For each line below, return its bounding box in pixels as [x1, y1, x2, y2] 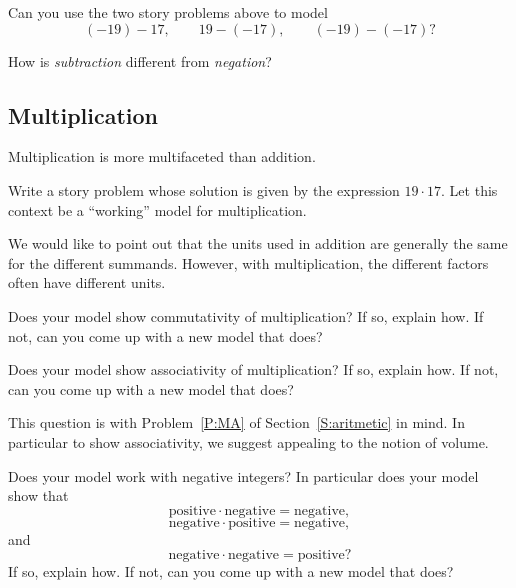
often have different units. [8, 272, 166, 293]
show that [8, 485, 69, 506]
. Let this [441, 179, 498, 200]
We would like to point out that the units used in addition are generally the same [8, 233, 508, 254]
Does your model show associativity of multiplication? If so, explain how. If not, [8, 359, 499, 380]
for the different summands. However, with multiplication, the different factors [8, 252, 489, 273]
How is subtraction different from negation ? [8, 50, 272, 71]
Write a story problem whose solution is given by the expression [8, 179, 400, 200]
